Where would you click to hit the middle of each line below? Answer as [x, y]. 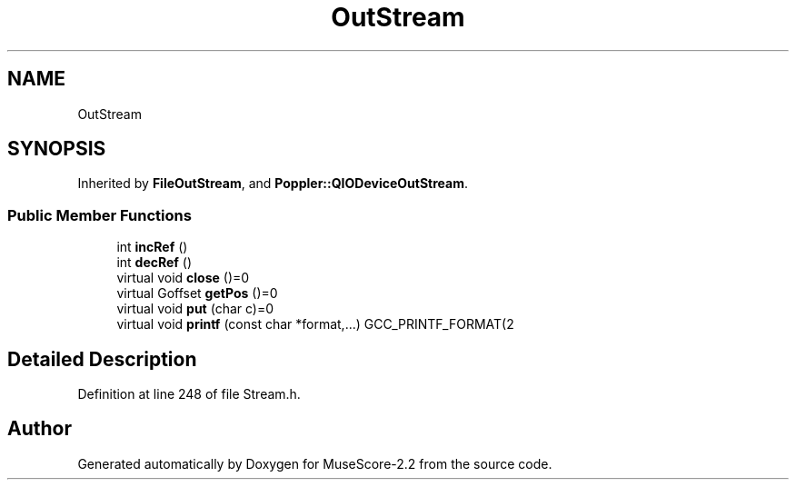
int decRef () [154, 263]
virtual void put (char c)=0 [195, 309]
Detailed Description [102, 359]
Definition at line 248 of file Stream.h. [189, 394]
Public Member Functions [99, 215]
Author [40, 429]
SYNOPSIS [57, 149]
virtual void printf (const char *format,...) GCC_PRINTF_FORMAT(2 [315, 324]
